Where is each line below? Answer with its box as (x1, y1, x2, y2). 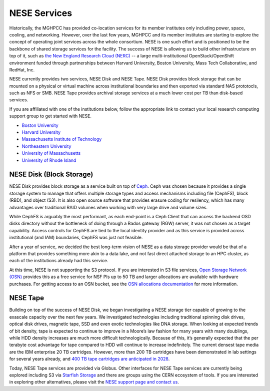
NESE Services (9, 7, 72, 18)
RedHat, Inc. (9, 66, 35, 72)
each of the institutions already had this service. (9, 258, 108, 264)
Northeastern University (21, 143, 71, 149)
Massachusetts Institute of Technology (21, 136, 102, 142)
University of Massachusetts (21, 150, 81, 156)
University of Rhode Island (21, 157, 76, 163)
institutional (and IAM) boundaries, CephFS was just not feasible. (9, 235, 143, 241)
